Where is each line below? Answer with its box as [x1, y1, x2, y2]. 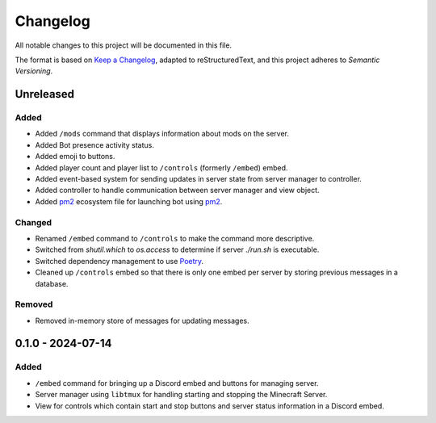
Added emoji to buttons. [35, 152, 115, 161]
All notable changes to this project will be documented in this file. [15, 40, 233, 50]
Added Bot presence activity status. [35, 140, 155, 149]
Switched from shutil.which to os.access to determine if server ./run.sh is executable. [35, 245, 320, 254]
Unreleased [15, 87, 75, 101]
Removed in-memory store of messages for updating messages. [35, 316, 249, 325]
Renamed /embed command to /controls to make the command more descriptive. [35, 233, 315, 243]
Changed [15, 216, 52, 228]
